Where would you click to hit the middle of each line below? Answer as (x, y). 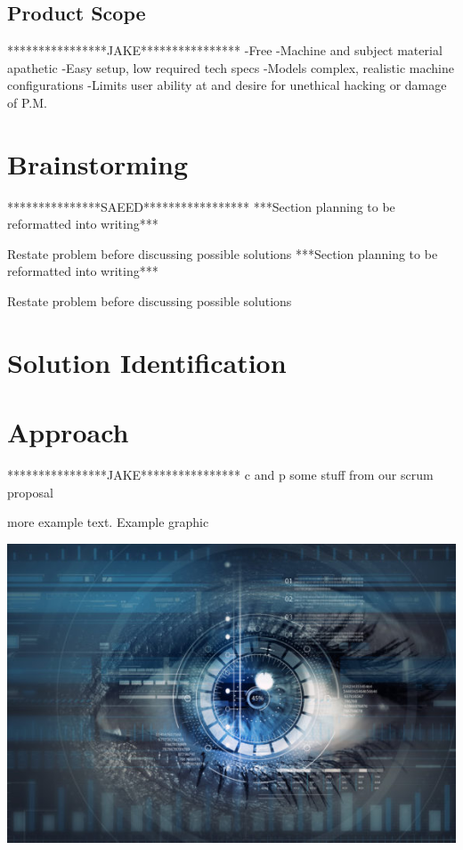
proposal (30, 492)
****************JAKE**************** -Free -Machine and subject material (225, 50)
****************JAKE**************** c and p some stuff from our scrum (220, 475)
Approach (68, 432)
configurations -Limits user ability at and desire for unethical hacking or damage (227, 85)
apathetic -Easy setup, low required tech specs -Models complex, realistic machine (231, 67)
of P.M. (27, 102)
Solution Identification (147, 362)
